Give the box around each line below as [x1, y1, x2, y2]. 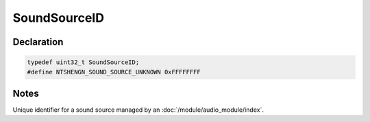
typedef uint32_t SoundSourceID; [27, 59, 140, 66]
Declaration [12, 36, 64, 48]
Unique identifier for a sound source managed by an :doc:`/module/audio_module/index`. [12, 106, 264, 114]
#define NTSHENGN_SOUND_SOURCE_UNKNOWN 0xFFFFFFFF [27, 68, 201, 76]
